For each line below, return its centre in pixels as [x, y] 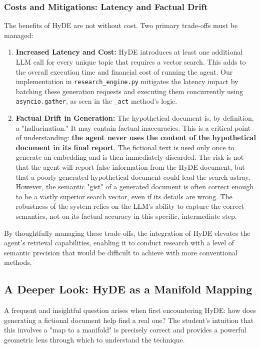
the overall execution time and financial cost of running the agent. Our [124, 71]
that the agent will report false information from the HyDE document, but [130, 167]
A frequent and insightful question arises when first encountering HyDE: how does [130, 310]
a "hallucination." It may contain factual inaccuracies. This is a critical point [133, 127]
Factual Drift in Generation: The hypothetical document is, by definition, [135, 118]
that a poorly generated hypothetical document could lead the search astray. [133, 177]
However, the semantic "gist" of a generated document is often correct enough [134, 187]
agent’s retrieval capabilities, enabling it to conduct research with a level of [119, 243]
